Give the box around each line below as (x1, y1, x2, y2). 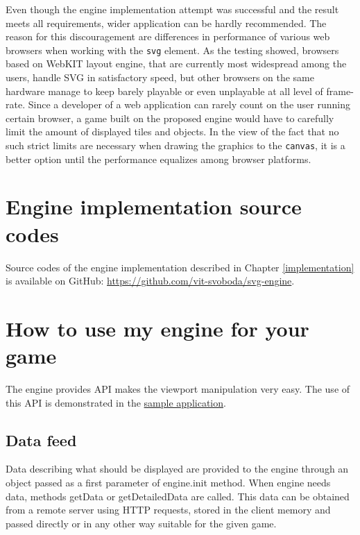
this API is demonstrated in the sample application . (6, 395, 226, 409)
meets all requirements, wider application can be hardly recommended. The (6, 15, 327, 30)
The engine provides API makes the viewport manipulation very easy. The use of (6, 382, 350, 396)
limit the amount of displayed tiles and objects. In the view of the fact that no (6, 124, 339, 139)
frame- (326, 83, 354, 98)
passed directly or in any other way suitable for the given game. (6, 516, 277, 530)
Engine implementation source (6, 192, 302, 221)
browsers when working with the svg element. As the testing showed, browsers (6, 42, 339, 57)
